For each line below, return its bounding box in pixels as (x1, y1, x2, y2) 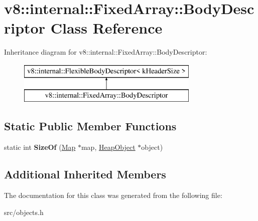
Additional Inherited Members (4, 166, 166, 182)
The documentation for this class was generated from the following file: (4, 190, 222, 200)
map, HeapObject (81, 142, 136, 152)
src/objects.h (4, 206, 44, 217)
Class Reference (50, 18, 163, 38)
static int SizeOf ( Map (4, 142, 76, 152)
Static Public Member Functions (4, 118, 177, 134)
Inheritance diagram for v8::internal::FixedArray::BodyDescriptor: (4, 47, 207, 57)
